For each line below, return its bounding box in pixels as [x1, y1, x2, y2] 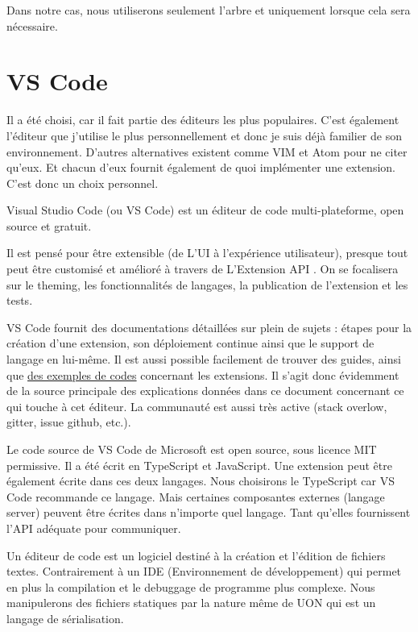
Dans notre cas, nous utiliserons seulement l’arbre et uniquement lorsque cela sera [6, 2, 411, 18]
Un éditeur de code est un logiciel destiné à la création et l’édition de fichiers [6, 547, 386, 563]
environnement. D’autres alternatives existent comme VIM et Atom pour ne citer [6, 143, 408, 160]
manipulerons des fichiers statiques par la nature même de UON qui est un [6, 594, 376, 611]
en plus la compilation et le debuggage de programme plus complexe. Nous [6, 578, 375, 595]
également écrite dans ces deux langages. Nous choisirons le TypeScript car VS [6, 472, 395, 489]
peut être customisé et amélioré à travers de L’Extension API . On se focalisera [6, 260, 399, 277]
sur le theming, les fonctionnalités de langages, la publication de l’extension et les [6, 276, 408, 293]
